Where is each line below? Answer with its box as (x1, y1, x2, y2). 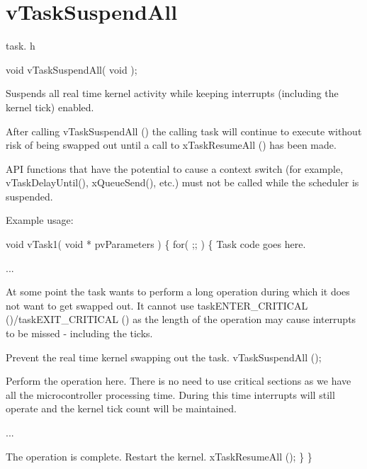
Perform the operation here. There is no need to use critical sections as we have (6, 373, 351, 388)
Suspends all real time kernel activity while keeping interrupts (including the (6, 86, 339, 101)
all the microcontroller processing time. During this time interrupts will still (6, 387, 335, 402)
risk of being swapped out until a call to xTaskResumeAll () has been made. (6, 137, 337, 152)
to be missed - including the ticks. (6, 326, 153, 341)
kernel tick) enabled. (6, 99, 94, 114)
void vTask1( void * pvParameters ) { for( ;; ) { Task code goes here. (6, 237, 306, 252)
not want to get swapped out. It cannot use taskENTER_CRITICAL (6, 298, 308, 312)
